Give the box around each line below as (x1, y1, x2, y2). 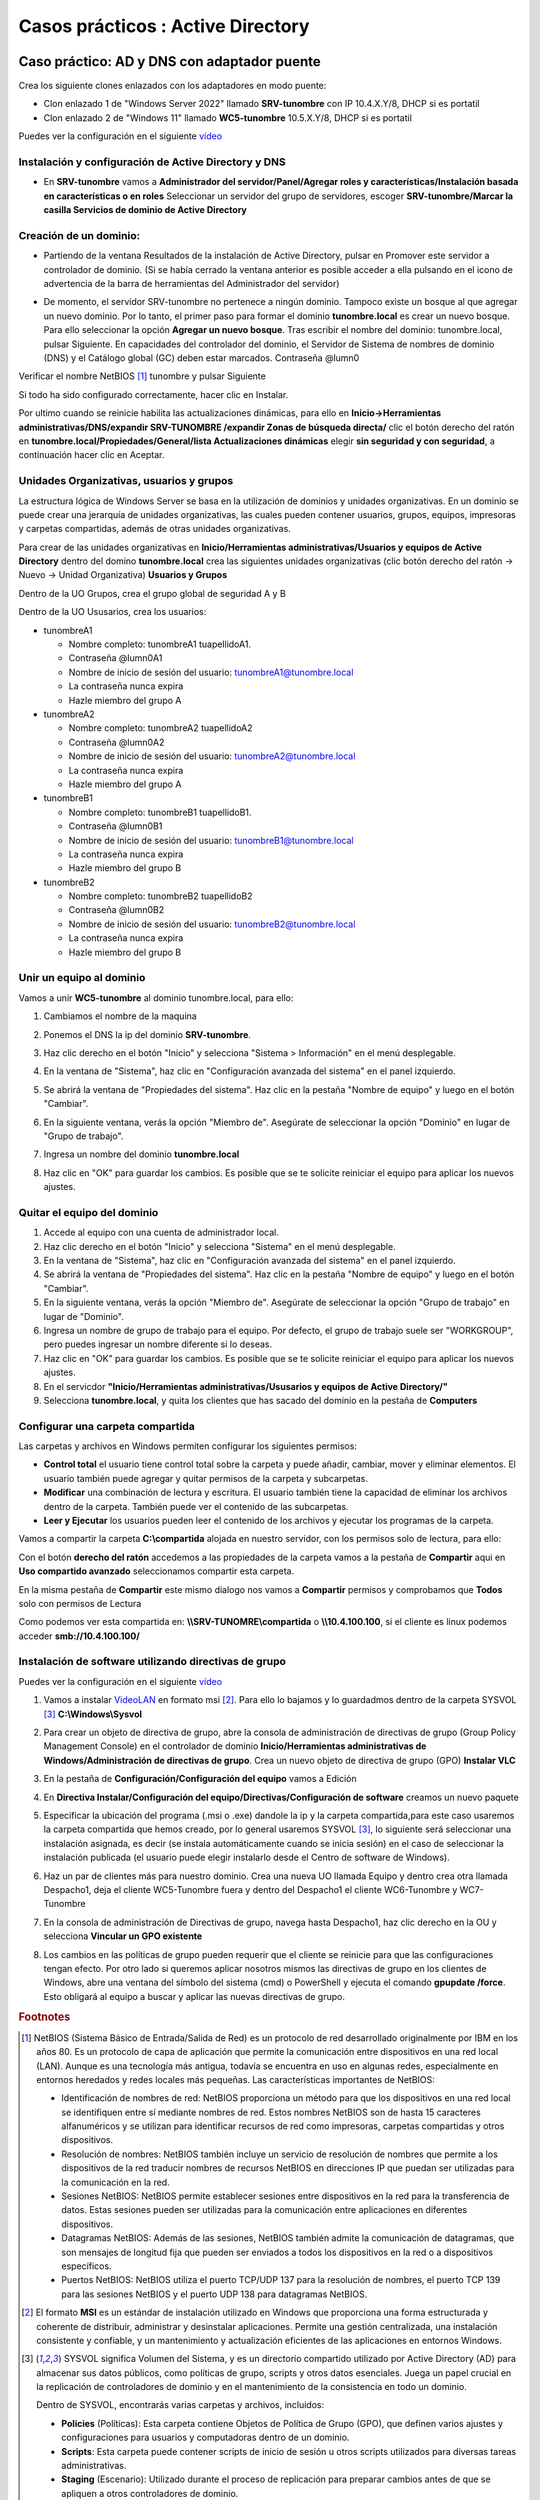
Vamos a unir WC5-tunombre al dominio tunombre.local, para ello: (18, 991, 294, 1004)
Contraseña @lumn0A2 (68, 736, 165, 748)
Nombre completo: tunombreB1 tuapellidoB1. (68, 806, 252, 818)
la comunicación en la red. (61, 2176, 170, 2188)
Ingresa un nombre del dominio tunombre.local (43, 1148, 240, 1160)
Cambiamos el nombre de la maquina (43, 1010, 197, 1022)
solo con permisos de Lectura (18, 1597, 142, 1609)
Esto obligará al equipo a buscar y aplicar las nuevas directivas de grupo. (43, 1990, 345, 2002)
